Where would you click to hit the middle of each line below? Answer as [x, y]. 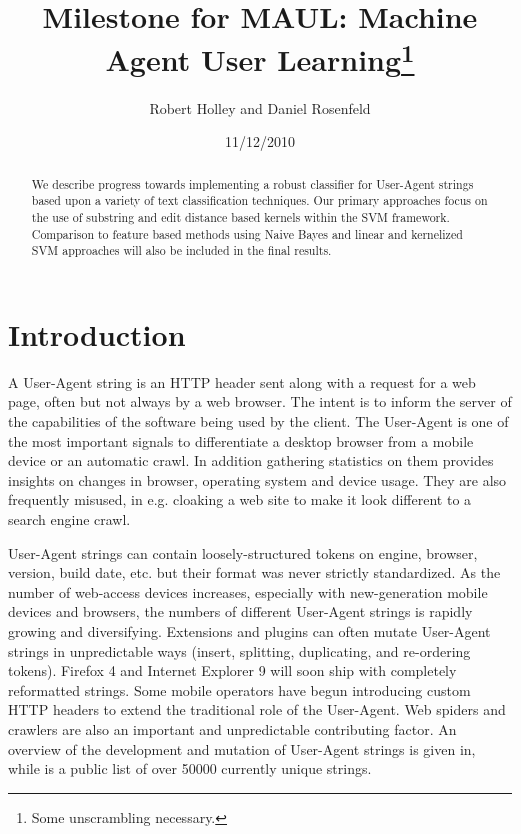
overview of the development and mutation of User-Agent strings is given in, [242, 748]
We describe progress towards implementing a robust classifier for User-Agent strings [252, 183]
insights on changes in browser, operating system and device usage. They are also [257, 479]
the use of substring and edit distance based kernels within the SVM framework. [240, 216]
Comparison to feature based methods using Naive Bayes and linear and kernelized [247, 233]
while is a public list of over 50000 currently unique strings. [190, 768]
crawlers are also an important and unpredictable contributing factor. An [232, 728]
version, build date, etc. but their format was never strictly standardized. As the [254, 572]
